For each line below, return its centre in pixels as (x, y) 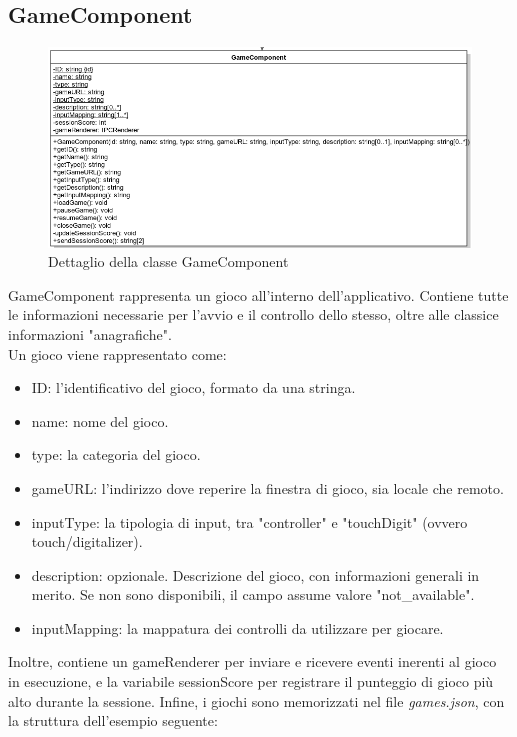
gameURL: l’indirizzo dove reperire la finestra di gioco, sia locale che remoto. (267, 487)
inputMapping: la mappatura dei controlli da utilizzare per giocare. (237, 627)
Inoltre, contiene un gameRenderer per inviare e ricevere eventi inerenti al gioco (252, 661)
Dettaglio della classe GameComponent (168, 261)
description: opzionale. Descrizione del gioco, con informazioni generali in (255, 574)
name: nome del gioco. (100, 420)
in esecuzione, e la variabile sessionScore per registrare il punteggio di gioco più (251, 681)
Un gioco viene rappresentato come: (117, 353)
